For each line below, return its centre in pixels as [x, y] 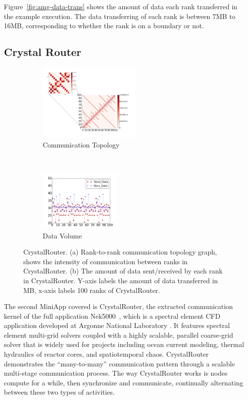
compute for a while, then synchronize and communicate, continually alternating [124, 382]
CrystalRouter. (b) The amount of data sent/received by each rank [123, 271]
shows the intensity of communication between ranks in [106, 261]
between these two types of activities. [59, 392]
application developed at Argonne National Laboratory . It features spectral [117, 325]
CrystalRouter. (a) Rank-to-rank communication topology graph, [120, 252]
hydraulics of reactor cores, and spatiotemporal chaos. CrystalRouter [106, 354]
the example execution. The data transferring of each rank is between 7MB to [120, 16]
